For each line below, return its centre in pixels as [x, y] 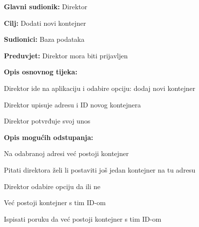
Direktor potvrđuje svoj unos [47, 121]
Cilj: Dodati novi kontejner [45, 23]
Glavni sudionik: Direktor [46, 6]
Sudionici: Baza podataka [44, 39]
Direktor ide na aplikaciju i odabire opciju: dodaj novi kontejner [100, 88]
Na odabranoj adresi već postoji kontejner [66, 153]
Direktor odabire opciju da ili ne [52, 186]
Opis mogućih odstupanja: [49, 137]
